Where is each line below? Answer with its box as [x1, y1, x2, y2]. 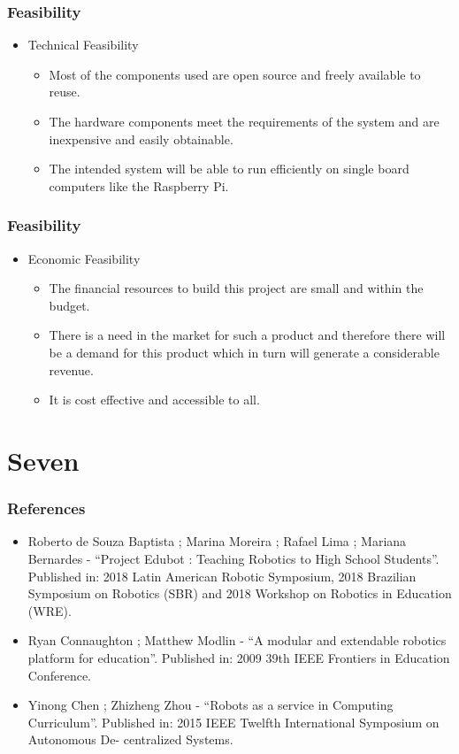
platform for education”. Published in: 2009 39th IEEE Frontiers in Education [27, 648, 450, 666]
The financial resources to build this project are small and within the [49, 279, 424, 297]
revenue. [49, 360, 94, 379]
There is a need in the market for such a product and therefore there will [49, 326, 446, 344]
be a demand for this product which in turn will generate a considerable [49, 342, 440, 361]
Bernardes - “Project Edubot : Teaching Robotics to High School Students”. [27, 549, 440, 567]
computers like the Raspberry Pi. [49, 176, 229, 195]
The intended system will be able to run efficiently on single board [49, 159, 409, 178]
